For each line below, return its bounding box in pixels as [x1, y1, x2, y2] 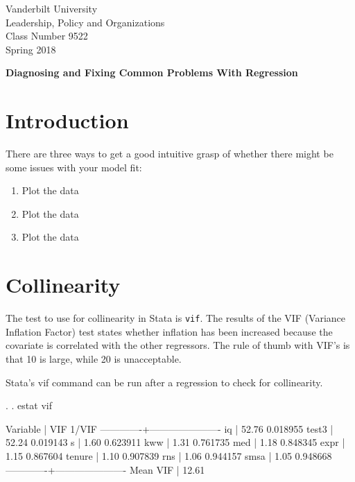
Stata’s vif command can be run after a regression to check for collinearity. [6, 375, 323, 389]
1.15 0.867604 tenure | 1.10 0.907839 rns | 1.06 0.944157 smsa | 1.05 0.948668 [6, 449, 332, 463]
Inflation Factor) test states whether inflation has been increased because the [6, 324, 333, 338]
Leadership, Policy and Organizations [6, 15, 165, 29]
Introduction [6, 106, 129, 135]
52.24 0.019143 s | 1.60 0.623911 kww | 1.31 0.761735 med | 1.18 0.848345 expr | [6, 435, 345, 449]
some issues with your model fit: [6, 160, 142, 174]
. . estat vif [6, 398, 52, 413]
